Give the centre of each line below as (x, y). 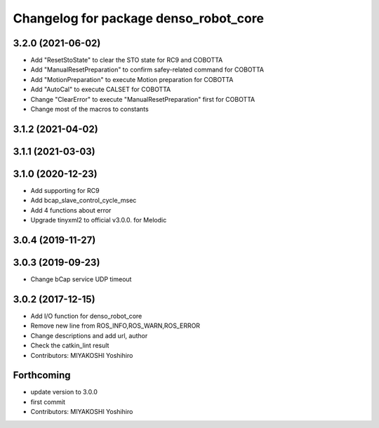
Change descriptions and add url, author (89, 335)
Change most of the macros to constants (89, 109)
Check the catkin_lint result (70, 346)
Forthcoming (42, 375)
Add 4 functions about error (71, 210)
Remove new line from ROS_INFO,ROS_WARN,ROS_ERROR (115, 326)
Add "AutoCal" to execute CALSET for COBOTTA (101, 89)
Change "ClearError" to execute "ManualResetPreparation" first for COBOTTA (143, 99)
